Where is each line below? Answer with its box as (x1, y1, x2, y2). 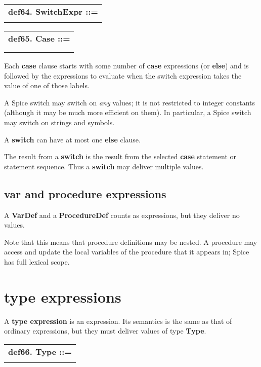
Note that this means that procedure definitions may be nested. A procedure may (4, 236, 257, 247)
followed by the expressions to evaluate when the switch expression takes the (4, 70, 242, 81)
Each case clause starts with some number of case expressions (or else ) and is (4, 60, 249, 70)
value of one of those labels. (4, 80, 90, 91)
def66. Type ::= (8, 345, 72, 357)
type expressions (4, 286, 121, 307)
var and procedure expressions (4, 186, 166, 201)
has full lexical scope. (4, 256, 70, 267)
